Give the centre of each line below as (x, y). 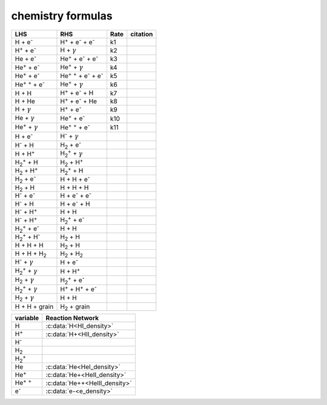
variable (27, 318)
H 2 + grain (75, 307)
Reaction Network (72, 318)
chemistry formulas (62, 16)
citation (142, 34)
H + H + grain (34, 307)
